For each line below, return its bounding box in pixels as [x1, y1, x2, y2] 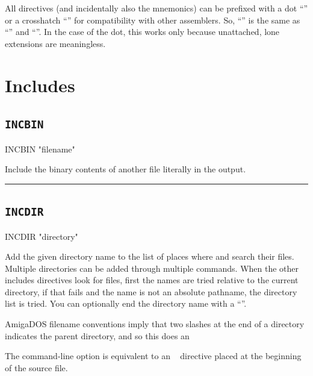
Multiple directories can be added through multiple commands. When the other [5, 262, 299, 274]
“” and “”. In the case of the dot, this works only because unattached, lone [5, 25, 280, 38]
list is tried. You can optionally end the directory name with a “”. [5, 297, 247, 310]
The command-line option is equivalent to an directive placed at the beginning [5, 349, 302, 362]
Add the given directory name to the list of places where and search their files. [5, 250, 294, 263]
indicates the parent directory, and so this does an [5, 329, 190, 342]
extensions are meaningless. [5, 37, 106, 49]
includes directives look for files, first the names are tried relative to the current [5, 274, 299, 286]
